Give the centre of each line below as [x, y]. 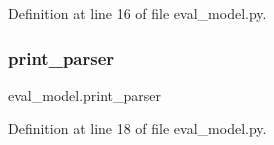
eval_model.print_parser [85, 94]
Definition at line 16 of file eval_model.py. [137, 13]
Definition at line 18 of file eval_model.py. [137, 128]
